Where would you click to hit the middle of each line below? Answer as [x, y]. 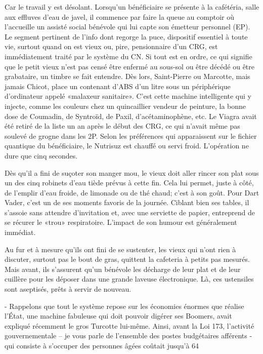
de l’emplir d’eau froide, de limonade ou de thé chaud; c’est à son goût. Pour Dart [132, 192]
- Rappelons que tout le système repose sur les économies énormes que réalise [124, 306]
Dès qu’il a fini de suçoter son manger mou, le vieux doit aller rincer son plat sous [132, 172]
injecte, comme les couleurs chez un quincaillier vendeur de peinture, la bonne [125, 106]
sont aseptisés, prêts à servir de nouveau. [68, 289]
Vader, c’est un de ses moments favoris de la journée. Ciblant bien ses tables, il [127, 202]
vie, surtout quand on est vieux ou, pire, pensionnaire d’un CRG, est [111, 46]
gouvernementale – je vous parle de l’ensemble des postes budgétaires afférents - [128, 336]
